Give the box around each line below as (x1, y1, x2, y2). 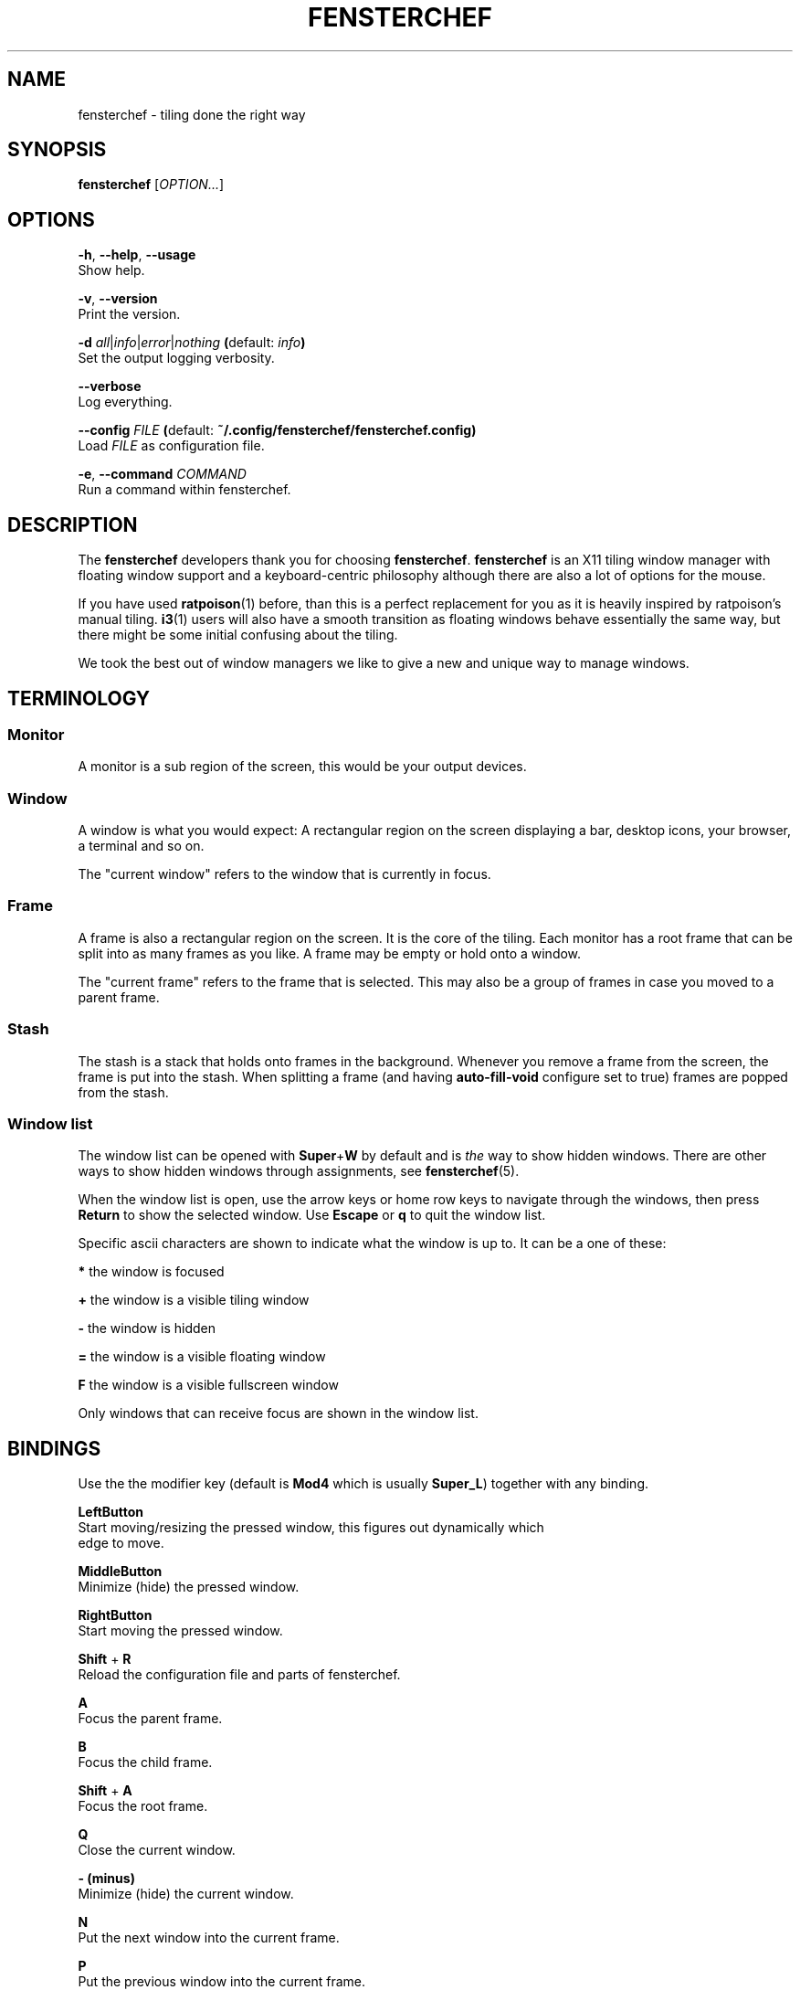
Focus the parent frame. (78, 1710, 223, 1727)
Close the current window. (78, 1842, 236, 1858)
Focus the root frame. (78, 1798, 208, 1815)
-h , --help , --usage (78, 247, 196, 263)
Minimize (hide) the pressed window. (78, 1579, 300, 1595)
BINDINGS (7, 1436, 101, 1460)
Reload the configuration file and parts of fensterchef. (78, 1667, 401, 1683)
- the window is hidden (78, 1320, 216, 1337)
